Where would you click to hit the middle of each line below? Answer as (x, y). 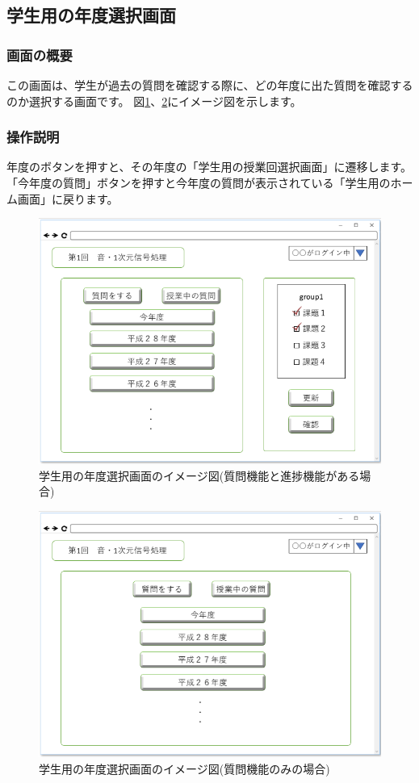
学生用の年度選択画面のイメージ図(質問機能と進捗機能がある (199, 475)
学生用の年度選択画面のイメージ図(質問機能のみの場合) (184, 768)
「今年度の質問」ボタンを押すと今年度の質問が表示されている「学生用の (199, 182)
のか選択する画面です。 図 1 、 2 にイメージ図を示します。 (154, 100)
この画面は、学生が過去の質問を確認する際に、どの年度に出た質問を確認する (210, 85)
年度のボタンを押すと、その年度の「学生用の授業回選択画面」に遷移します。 (209, 167)
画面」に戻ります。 (68, 198)
